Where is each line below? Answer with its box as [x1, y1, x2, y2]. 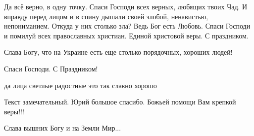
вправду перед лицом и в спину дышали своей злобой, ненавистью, [4, 11, 208, 21]
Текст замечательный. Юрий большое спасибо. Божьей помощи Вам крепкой [4, 97, 236, 107]
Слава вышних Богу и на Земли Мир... [4, 123, 121, 133]
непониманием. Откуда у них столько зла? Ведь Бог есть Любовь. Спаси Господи [4, 21, 251, 31]
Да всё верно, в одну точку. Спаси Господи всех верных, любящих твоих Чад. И [4, 1, 248, 11]
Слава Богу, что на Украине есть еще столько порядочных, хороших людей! [4, 47, 233, 57]
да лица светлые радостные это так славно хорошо [4, 80, 157, 90]
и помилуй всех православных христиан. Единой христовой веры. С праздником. [4, 30, 249, 40]
